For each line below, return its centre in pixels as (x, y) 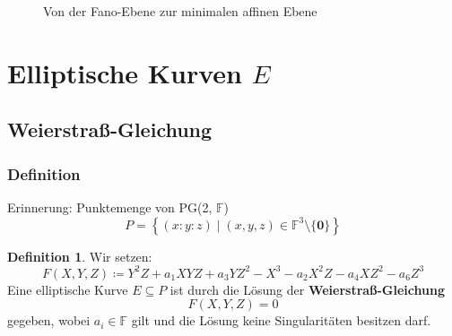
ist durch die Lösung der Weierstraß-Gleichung (307, 289)
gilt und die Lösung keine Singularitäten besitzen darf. (281, 320)
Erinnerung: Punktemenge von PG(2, (110, 207)
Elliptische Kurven (125, 72)
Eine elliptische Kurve (68, 289)
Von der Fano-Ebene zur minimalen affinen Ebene (180, 11)
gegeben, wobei (49, 320)
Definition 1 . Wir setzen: (80, 256)
